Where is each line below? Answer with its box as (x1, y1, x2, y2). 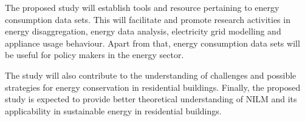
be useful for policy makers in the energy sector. (5, 48, 184, 61)
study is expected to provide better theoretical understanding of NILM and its (5, 93, 297, 105)
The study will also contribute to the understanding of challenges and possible (5, 68, 296, 81)
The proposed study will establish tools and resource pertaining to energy (5, 1, 279, 13)
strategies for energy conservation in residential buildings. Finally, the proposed (5, 80, 301, 93)
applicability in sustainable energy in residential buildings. (5, 104, 222, 117)
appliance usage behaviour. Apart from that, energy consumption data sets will (5, 36, 300, 49)
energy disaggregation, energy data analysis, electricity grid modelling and (5, 25, 281, 38)
